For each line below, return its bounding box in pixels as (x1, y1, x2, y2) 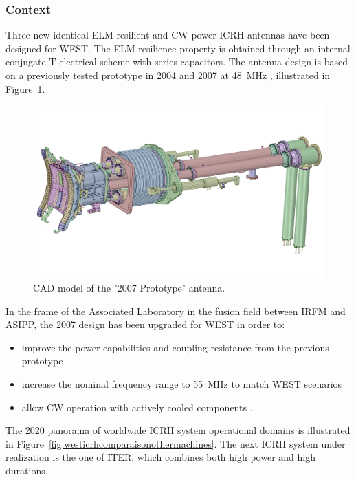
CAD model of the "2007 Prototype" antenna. (33, 281, 225, 295)
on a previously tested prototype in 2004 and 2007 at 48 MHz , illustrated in (5, 68, 331, 82)
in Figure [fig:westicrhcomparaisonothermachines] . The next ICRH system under (5, 436, 346, 450)
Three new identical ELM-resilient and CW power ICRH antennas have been (5, 28, 330, 42)
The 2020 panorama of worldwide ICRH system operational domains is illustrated (5, 423, 351, 437)
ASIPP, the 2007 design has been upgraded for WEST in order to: (5, 317, 285, 331)
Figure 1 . (5, 81, 45, 96)
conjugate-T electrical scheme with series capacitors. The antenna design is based (5, 54, 348, 69)
